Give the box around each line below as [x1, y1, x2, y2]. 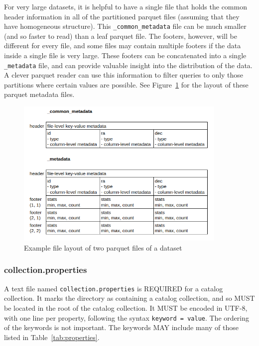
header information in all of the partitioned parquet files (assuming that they [4, 11, 240, 21]
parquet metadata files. [4, 89, 75, 99]
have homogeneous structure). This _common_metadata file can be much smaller [4, 21, 247, 31]
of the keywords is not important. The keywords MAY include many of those [4, 322, 239, 333]
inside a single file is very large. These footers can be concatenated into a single [4, 50, 247, 61]
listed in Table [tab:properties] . [4, 332, 100, 342]
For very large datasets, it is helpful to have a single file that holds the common [4, 1, 247, 11]
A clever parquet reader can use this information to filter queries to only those [4, 70, 244, 80]
